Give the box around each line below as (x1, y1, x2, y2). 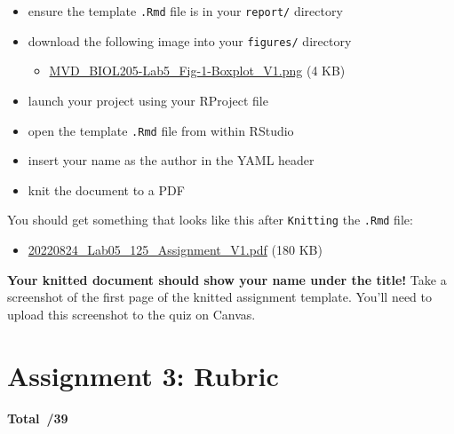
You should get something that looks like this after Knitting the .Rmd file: (7, 210, 413, 229)
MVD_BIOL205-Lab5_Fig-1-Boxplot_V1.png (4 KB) (49, 61, 346, 80)
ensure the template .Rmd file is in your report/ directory (28, 2, 343, 20)
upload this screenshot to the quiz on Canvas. (7, 304, 256, 323)
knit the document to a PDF (28, 180, 185, 199)
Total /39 (7, 408, 68, 427)
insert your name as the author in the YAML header (28, 151, 315, 170)
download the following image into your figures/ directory (28, 31, 352, 50)
